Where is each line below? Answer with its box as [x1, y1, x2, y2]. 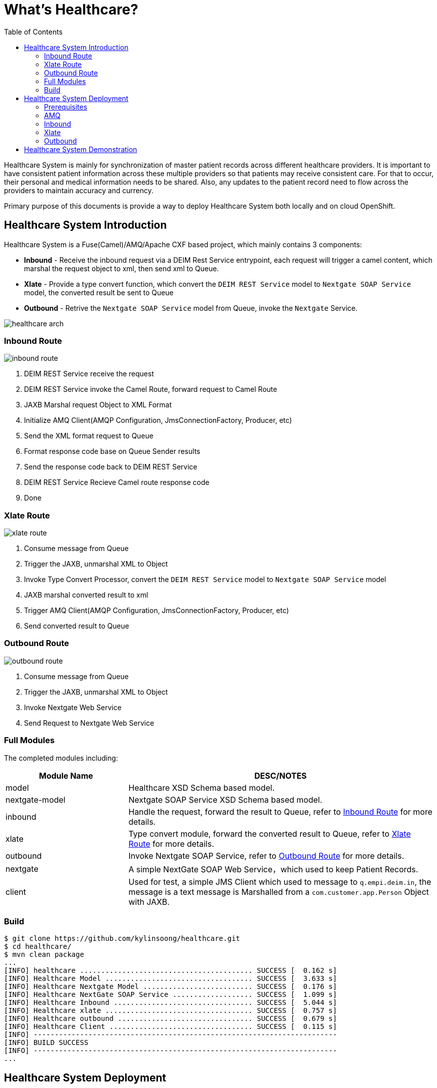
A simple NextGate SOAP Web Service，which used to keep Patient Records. [128, 864, 418, 874]
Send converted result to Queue [24, 622, 129, 631]
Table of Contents [4, 27, 63, 36]
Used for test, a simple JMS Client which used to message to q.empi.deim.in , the [128, 876, 431, 887]
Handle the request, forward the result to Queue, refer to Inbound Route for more [128, 806, 432, 817]
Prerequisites [44, 102, 87, 111]
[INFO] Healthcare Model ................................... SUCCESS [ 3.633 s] [4, 974, 337, 983]
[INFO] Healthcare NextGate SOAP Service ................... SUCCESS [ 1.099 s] [4, 990, 337, 999]
